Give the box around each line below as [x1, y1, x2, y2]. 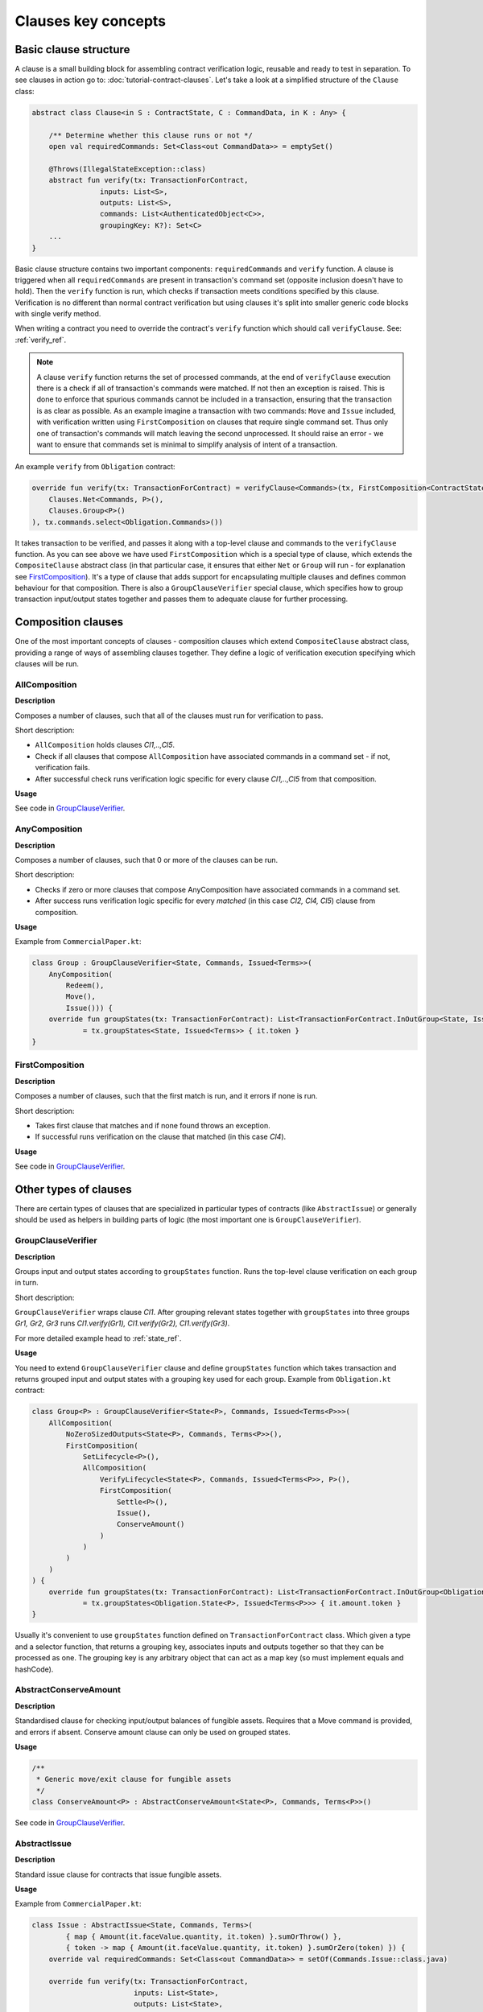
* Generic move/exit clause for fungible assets [36, 1775, 232, 1784]
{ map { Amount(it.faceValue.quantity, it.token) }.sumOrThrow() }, [65, 1932, 342, 1941]
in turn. [14, 1278, 39, 1288]
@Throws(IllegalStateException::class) [48, 164, 207, 173]
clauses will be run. [14, 659, 80, 669]
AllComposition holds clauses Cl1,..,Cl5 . [35, 740, 175, 750]
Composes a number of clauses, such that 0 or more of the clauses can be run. [14, 855, 279, 864]
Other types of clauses [14, 1182, 132, 1196]
